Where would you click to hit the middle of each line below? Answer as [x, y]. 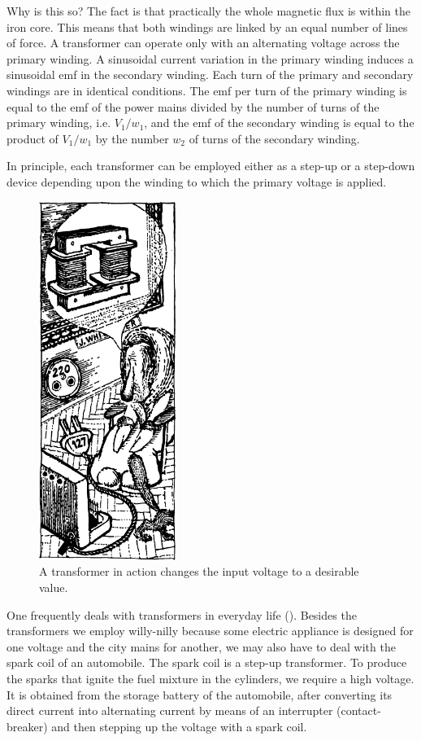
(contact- [359, 710]
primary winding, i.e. [59, 123]
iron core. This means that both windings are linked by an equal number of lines [207, 26]
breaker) [27, 726]
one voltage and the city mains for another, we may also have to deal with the [201, 646]
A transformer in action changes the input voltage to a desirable [199, 571]
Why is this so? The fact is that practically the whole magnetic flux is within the [209, 11]
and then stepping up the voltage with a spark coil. [179, 726]
